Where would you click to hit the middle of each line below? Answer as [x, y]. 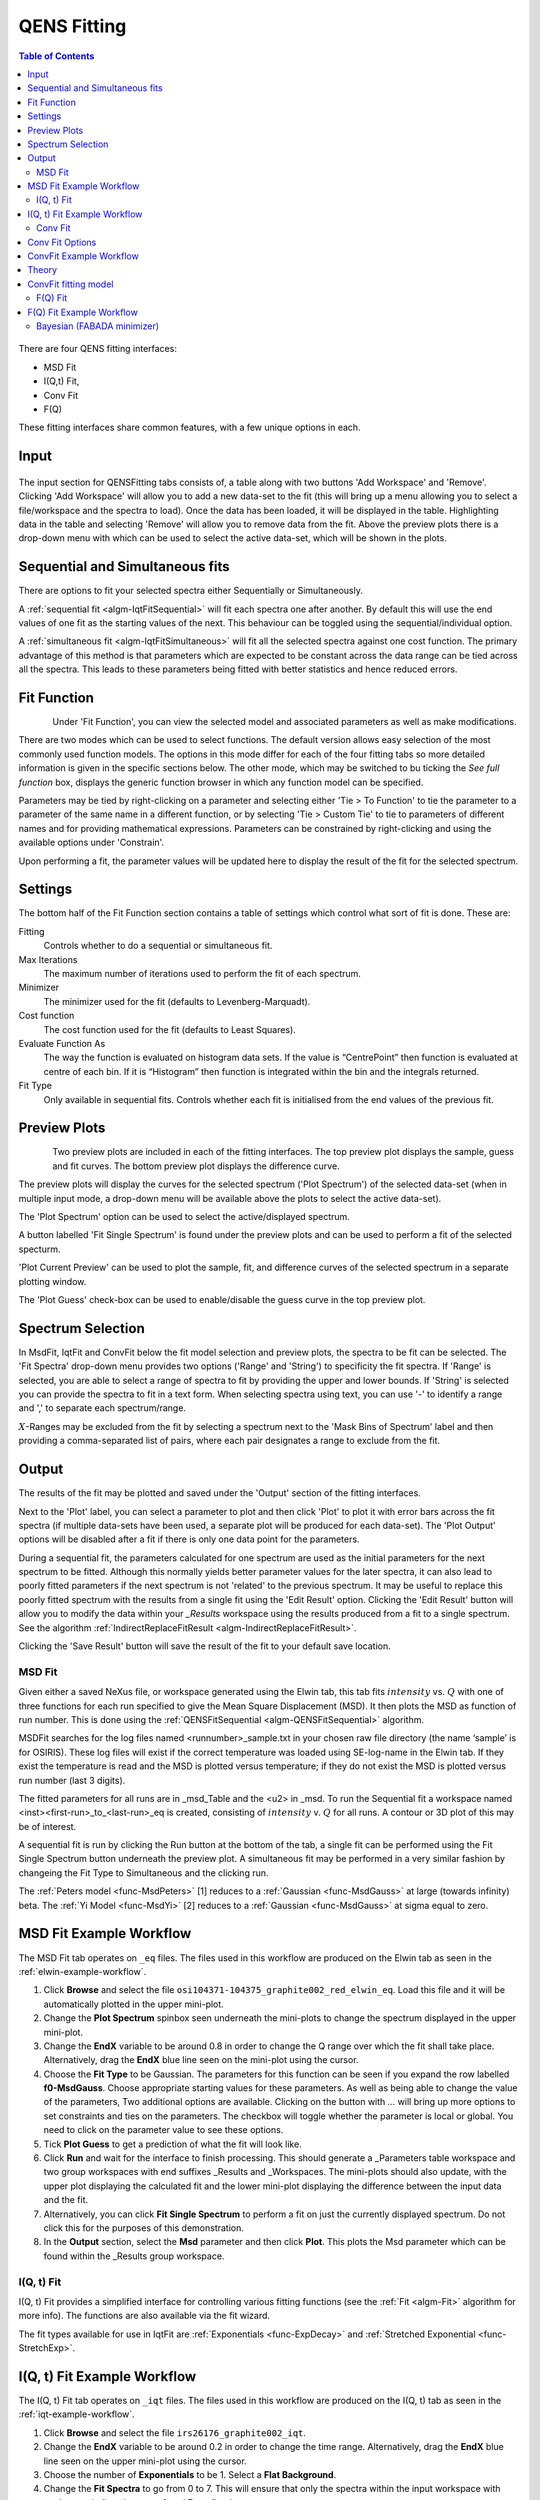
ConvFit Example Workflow [83, 256]
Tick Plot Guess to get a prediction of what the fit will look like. [172, 2144]
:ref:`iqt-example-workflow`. [76, 2414]
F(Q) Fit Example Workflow [83, 312]
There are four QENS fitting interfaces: [97, 349]
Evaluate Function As [62, 1043]
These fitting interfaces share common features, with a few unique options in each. [189, 427]
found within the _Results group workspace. [134, 2256]
